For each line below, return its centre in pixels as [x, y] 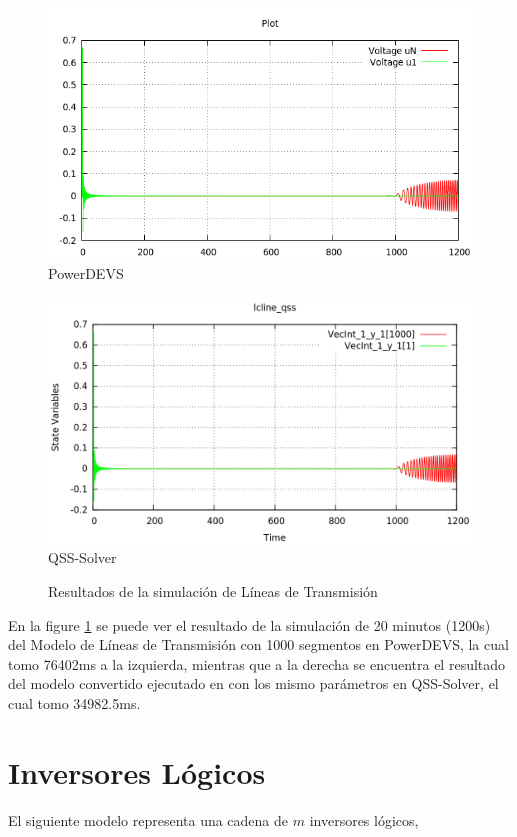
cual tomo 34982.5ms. [74, 703]
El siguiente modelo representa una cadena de [148, 819]
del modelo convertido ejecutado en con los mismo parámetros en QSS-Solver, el [253, 683]
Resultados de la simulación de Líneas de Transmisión [213, 591]
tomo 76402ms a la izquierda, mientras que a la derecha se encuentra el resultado [257, 663]
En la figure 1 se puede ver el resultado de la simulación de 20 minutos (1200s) [249, 624]
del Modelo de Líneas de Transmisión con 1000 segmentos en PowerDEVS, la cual [258, 644]
